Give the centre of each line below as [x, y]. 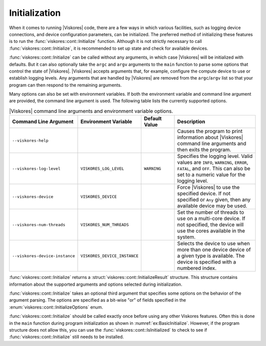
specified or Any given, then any [214, 200]
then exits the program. [204, 150]
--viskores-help [30, 140]
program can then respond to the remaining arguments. [65, 85]
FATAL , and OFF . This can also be [214, 169]
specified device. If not [204, 193]
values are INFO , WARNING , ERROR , [213, 162]
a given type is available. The [211, 256]
